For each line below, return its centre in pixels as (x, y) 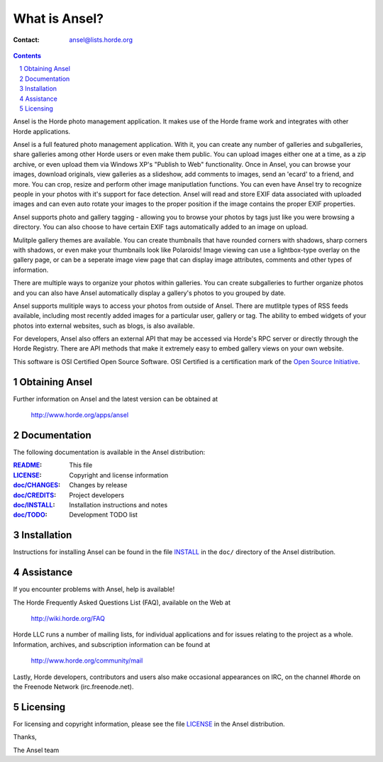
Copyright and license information (119, 475)
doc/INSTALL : (34, 505)
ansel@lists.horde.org (101, 40)
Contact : (27, 40)
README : (28, 465)
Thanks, (25, 737)
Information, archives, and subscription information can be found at (112, 644)
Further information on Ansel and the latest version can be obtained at (116, 399)
